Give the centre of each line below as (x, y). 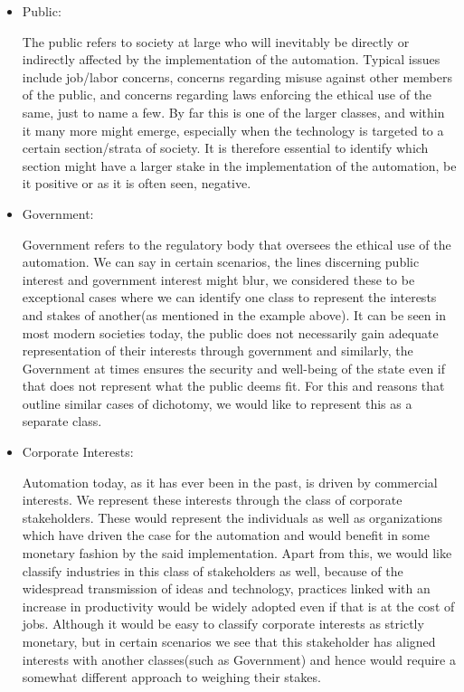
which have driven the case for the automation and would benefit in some (226, 535)
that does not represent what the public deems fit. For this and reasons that (233, 386)
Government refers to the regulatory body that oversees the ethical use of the (237, 244)
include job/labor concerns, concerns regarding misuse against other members (237, 76)
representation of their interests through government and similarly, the (218, 351)
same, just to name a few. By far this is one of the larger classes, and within (233, 112)
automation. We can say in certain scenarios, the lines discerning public (221, 262)
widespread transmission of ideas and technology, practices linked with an (226, 588)
